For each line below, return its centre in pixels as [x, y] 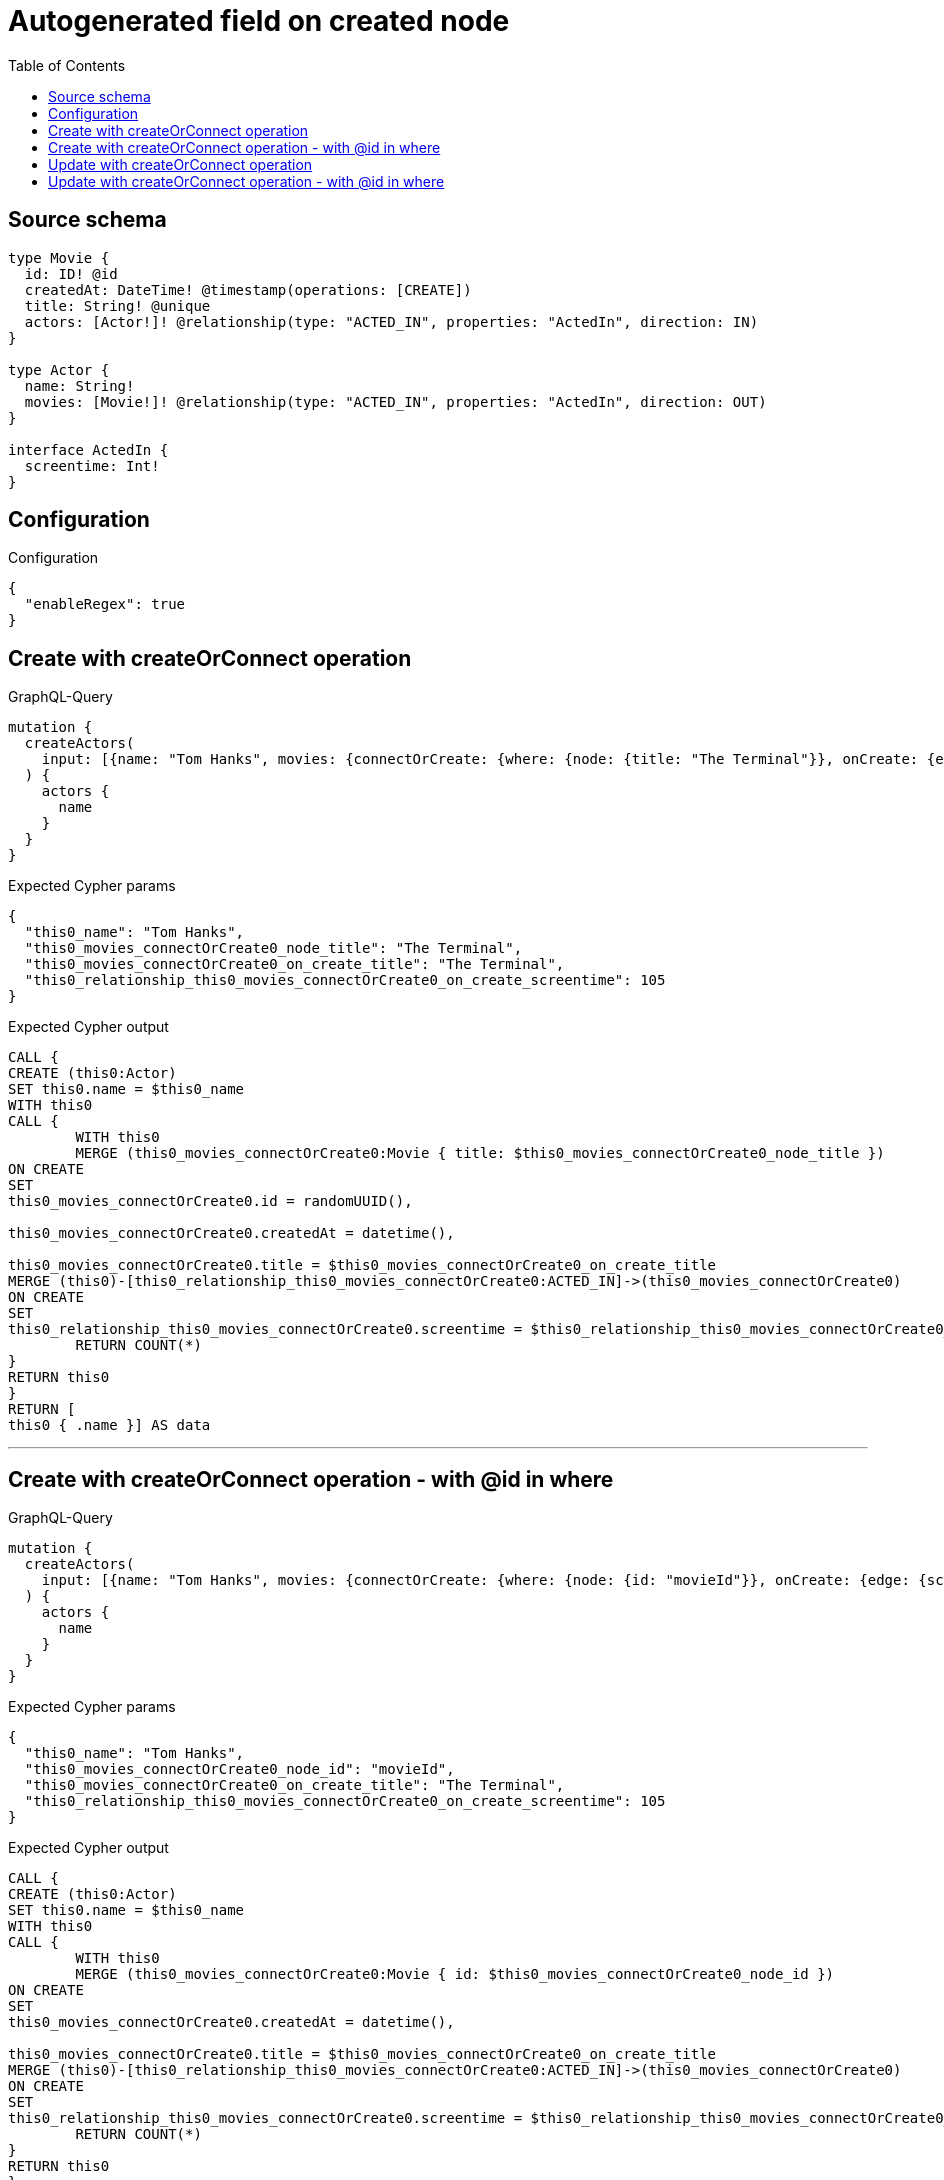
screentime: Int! [92, 465]
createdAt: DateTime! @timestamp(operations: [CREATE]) [248, 289]
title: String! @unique [117, 305]
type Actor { [59, 369]
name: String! [79, 385]
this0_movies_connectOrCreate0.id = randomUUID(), [210, 1201]
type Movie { [59, 257]
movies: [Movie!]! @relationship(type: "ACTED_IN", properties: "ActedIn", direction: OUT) [395, 401]
